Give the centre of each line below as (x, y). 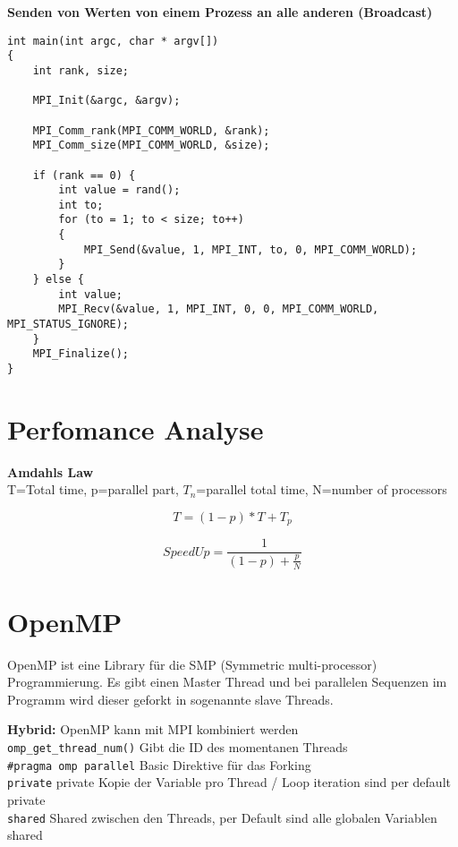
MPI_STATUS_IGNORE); (68, 325)
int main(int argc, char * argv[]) (113, 41)
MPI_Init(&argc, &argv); (106, 101)
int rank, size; (81, 70)
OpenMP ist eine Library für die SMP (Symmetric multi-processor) (192, 664)
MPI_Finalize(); (81, 354)
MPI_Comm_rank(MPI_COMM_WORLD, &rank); (151, 130)
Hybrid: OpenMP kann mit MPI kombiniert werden (153, 729)
